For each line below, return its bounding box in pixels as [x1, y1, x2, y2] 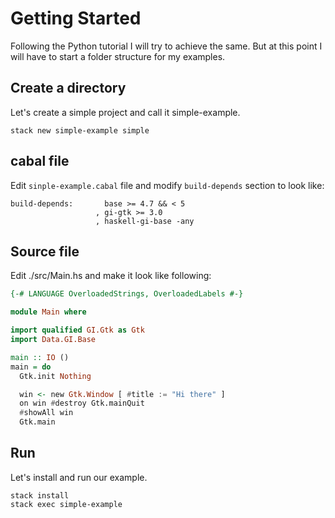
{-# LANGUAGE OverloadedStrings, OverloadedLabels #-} [10, 289, 244, 299]
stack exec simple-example [10, 499, 123, 509]
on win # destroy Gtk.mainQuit [19, 398, 145, 409]
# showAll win [19, 408, 74, 418]
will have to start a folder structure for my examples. [10, 50, 226, 62]
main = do [10, 362, 52, 372]
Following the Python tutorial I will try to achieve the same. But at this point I [10, 40, 323, 52]
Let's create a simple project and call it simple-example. [10, 106, 241, 118]
